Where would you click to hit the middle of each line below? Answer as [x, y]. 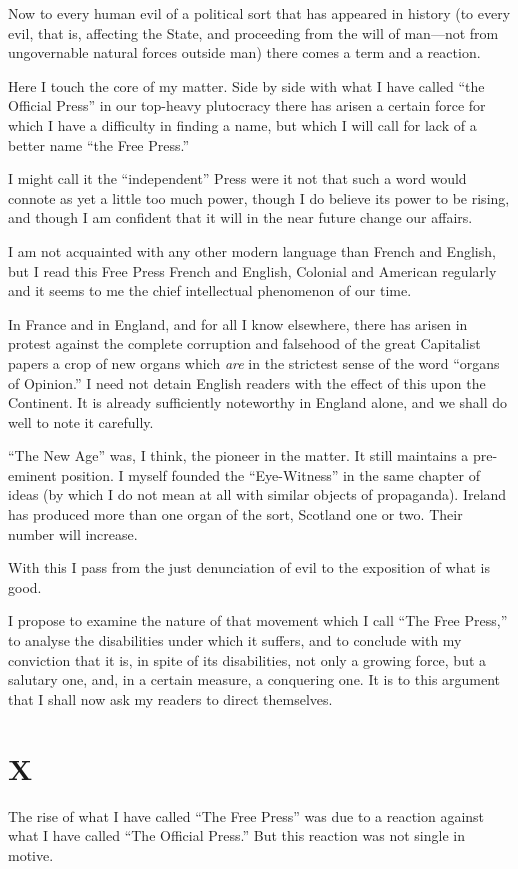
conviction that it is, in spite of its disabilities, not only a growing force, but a [247, 659]
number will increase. [73, 533]
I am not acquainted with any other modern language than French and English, [252, 250]
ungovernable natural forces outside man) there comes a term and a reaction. [244, 52]
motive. [31, 854]
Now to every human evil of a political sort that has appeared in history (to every [259, 13]
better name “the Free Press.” [99, 144]
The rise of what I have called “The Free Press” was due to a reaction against [246, 815]
